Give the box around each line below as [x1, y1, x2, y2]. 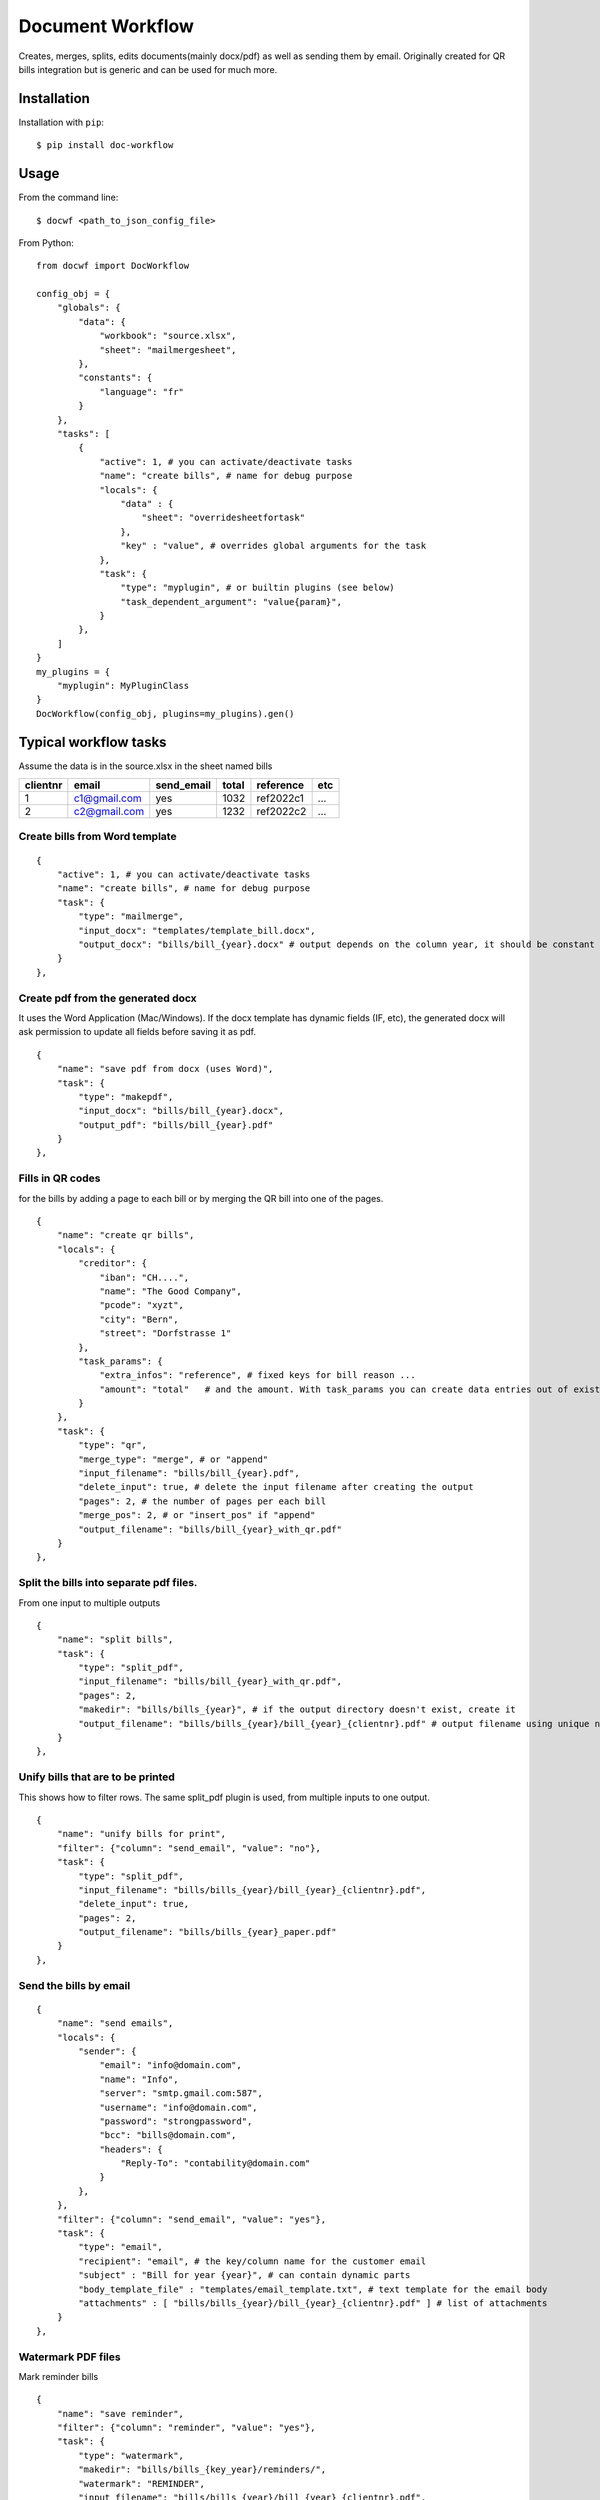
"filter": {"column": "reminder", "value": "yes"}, [56, 2422, 316, 2434]
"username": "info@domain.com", [99, 2101, 259, 2113]
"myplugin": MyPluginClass [56, 680, 190, 692]
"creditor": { [78, 1258, 148, 1269]
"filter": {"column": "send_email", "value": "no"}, [56, 1842, 322, 1854]
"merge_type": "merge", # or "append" [78, 1453, 269, 1465]
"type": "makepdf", [78, 1091, 174, 1102]
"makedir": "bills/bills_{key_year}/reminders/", [78, 2464, 327, 2475]
